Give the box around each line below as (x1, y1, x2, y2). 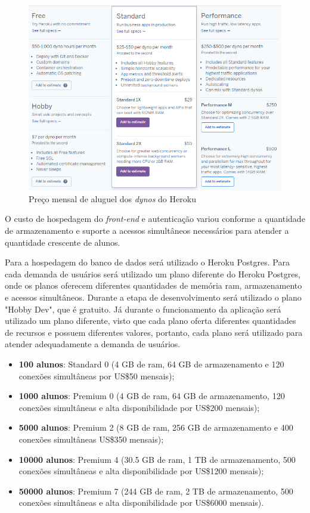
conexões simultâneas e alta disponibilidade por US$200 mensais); (18, 401, 260, 413)
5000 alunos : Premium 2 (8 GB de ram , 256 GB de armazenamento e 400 (18, 421, 293, 434)
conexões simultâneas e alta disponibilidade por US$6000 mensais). (18, 496, 264, 509)
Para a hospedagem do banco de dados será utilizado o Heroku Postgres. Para (5, 256, 290, 268)
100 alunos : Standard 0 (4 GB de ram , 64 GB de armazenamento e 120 (18, 358, 284, 370)
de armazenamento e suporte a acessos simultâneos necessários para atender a (5, 224, 289, 237)
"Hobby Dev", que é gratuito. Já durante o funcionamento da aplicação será (5, 302, 281, 315)
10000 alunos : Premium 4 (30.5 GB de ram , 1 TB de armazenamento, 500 (18, 453, 296, 465)
